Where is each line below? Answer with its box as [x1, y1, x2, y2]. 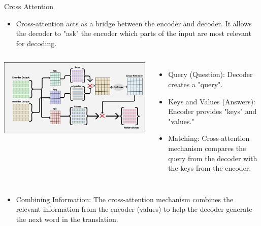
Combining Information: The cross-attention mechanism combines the [16, 194, 234, 204]
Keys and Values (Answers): [168, 96, 255, 106]
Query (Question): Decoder [168, 69, 253, 80]
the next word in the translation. [16, 213, 118, 224]
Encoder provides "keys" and [168, 106, 257, 117]
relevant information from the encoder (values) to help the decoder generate [16, 204, 252, 214]
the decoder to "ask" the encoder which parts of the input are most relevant [16, 28, 251, 39]
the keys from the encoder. [168, 163, 251, 173]
